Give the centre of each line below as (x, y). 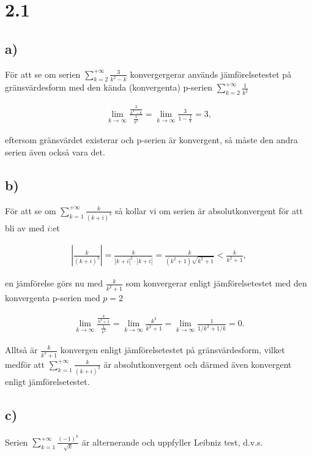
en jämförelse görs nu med (54, 283)
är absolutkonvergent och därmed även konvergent (198, 364)
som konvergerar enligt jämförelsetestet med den (216, 283)
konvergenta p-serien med (53, 298)
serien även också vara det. (55, 152)
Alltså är (21, 349)
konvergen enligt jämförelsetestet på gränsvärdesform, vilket (173, 349)
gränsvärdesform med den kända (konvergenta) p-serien (109, 87)
